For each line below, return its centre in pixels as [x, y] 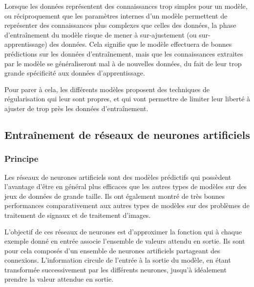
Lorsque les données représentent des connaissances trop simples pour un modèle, [126, 6]
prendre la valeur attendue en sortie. [59, 279]
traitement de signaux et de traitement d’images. [78, 215]
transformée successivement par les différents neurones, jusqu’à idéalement [116, 269]
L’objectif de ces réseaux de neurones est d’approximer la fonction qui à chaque [123, 231]
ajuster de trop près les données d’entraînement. [76, 108]
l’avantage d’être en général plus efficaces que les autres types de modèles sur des [126, 186]
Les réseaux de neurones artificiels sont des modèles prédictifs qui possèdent [118, 177]
